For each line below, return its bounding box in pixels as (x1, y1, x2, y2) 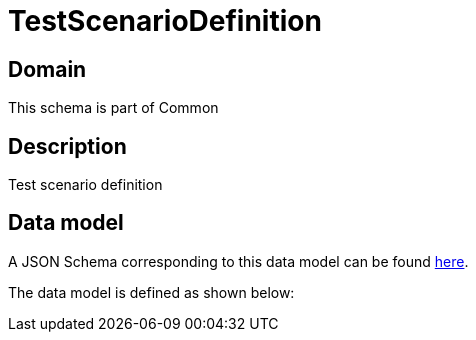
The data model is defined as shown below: (8, 283, 295, 301)
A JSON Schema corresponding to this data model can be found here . (8, 252, 469, 270)
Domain (8, 56, 87, 82)
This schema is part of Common (8, 99, 219, 117)
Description (8, 133, 127, 159)
